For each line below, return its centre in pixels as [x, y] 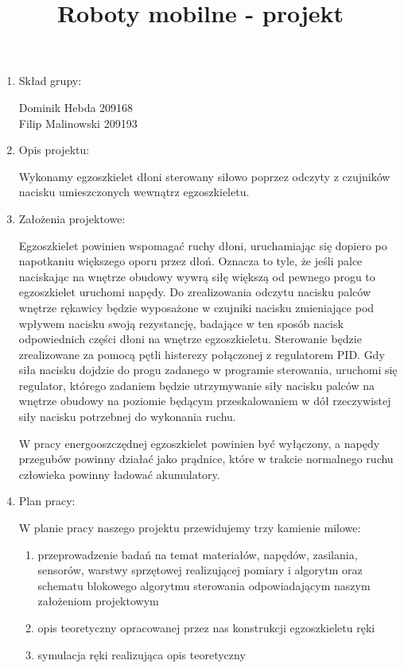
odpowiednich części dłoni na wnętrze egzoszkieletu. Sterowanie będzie [190, 339]
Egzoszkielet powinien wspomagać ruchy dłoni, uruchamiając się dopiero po [203, 245]
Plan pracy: [47, 501]
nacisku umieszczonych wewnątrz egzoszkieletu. [134, 192]
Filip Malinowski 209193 [78, 123]
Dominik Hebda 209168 [76, 107]
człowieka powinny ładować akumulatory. [119, 474]
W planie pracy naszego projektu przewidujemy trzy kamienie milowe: [190, 528]
